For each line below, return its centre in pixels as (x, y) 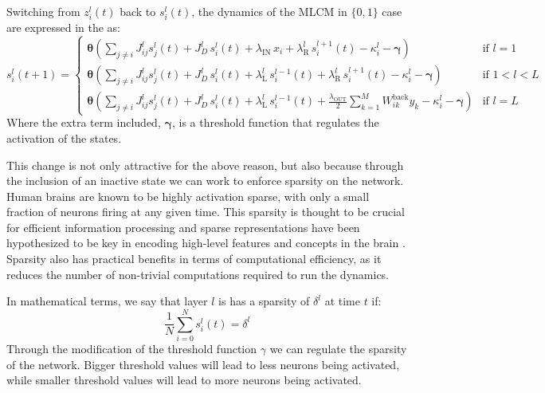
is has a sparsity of (264, 301)
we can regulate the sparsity (338, 348)
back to (138, 11)
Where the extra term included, (84, 122)
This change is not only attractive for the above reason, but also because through (205, 165)
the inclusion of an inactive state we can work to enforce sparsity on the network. (205, 181)
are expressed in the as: (64, 28)
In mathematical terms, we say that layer (107, 301)
